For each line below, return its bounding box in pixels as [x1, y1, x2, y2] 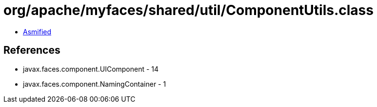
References [3, 44, 60, 57]
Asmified [23, 27, 52, 36]
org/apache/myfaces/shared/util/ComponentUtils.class [3, 2, 374, 18]
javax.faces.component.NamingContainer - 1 [23, 79, 166, 88]
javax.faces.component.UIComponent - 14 [23, 64, 159, 73]
